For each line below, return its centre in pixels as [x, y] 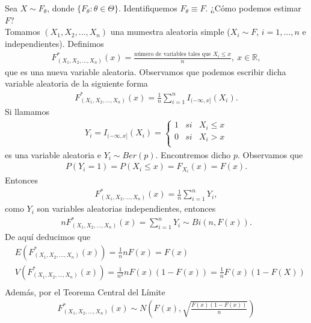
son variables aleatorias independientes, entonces [126, 208]
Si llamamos [27, 112]
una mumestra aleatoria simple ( [170, 32]
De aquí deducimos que [48, 237]
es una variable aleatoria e [53, 154]
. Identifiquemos [148, 8]
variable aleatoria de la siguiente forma [76, 83]
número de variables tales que [173, 54]
